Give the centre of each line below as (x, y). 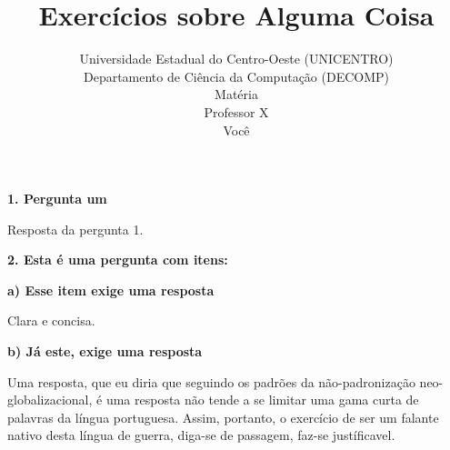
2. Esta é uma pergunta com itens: (118, 260)
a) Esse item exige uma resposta (111, 290)
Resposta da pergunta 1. (75, 229)
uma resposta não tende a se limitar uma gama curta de (262, 400)
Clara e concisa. (51, 320)
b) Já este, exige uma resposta (105, 351)
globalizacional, (50, 400)
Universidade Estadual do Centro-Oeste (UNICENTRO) (236, 59)
